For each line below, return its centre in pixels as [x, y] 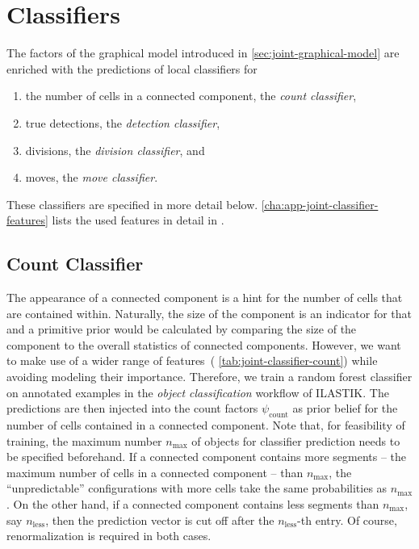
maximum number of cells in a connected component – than [155, 472]
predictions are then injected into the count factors [132, 408]
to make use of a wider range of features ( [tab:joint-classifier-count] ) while [192, 360]
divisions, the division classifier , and [115, 150]
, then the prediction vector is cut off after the [160, 520]
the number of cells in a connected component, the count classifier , [191, 96]
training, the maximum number [84, 440]
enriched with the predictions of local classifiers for [132, 68]
